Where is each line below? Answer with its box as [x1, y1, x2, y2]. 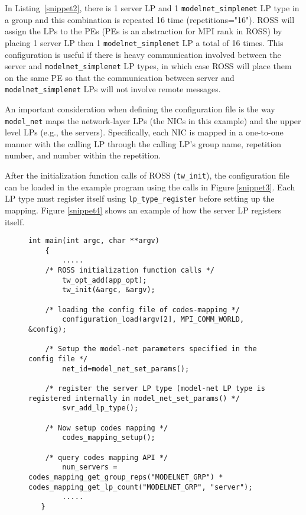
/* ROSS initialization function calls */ [45, 266, 214, 275]
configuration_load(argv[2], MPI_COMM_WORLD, [62, 315, 245, 324]
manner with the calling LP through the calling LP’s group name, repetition [5, 137, 282, 150]
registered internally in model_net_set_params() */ [28, 394, 240, 403]
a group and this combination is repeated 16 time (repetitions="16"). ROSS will [5, 13, 295, 25]
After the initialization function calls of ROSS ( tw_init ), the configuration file [5, 169, 289, 182]
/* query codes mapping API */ [45, 453, 168, 462]
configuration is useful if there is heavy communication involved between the [5, 48, 281, 60]
